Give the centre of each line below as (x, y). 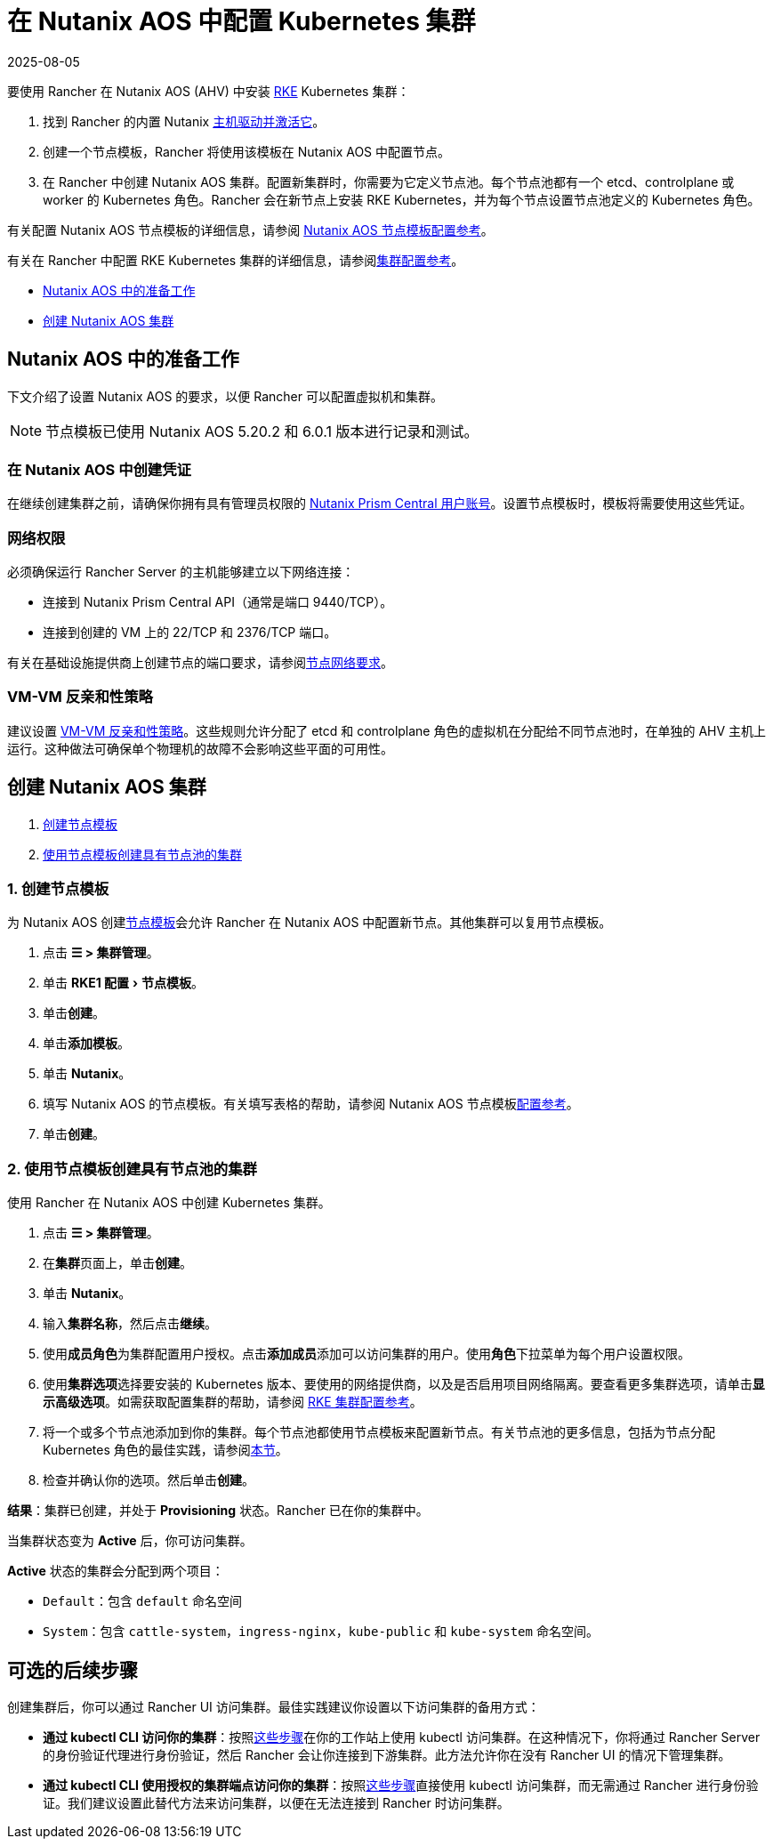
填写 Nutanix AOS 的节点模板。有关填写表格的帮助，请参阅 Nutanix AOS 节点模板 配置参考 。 (311, 1104)
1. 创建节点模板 (58, 889)
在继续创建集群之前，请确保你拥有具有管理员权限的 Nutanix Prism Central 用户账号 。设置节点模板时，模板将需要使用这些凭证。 (380, 504)
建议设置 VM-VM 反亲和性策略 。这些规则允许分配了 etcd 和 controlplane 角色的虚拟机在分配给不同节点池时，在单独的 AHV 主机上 (387, 730)
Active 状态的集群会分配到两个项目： (116, 1571)
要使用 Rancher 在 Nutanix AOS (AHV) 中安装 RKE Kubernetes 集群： (209, 91)
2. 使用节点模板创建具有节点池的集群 (132, 1169)
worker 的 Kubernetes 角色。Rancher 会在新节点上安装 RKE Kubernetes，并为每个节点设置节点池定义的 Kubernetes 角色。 (402, 199)
